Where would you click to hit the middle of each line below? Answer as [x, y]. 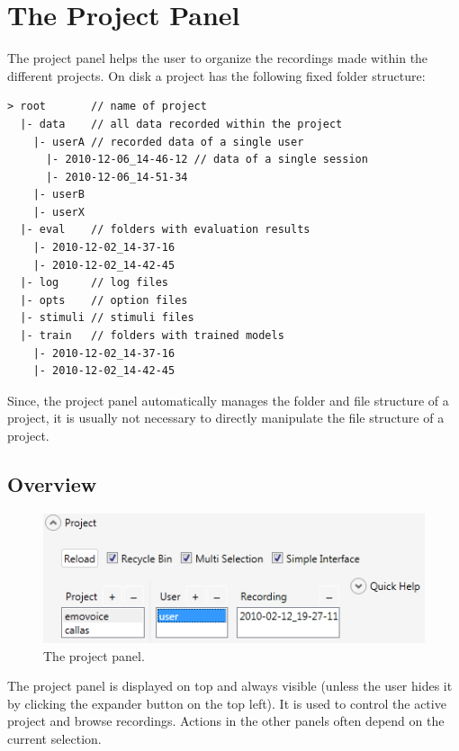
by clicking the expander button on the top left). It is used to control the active [227, 703]
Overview [52, 483]
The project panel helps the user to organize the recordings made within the [218, 58]
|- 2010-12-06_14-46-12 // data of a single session [207, 160]
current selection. [54, 738]
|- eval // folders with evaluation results [165, 230]
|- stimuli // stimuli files [107, 318]
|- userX [58, 212]
